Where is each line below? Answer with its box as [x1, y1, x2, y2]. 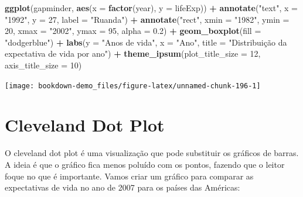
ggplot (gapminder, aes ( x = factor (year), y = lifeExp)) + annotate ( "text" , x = [5, 2, 298, 13]
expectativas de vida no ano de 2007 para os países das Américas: [5, 181, 240, 193]
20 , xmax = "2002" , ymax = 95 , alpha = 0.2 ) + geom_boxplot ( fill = [5, 25, 261, 37]
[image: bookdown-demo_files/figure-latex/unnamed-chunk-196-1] [5, 81, 261, 90]
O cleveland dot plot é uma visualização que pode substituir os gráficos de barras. [5, 147, 299, 159]
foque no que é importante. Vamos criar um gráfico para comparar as [5, 170, 254, 182]
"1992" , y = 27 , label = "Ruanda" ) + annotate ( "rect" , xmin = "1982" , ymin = [5, 13, 290, 25]
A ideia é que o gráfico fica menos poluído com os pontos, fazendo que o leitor [5, 158, 285, 170]
